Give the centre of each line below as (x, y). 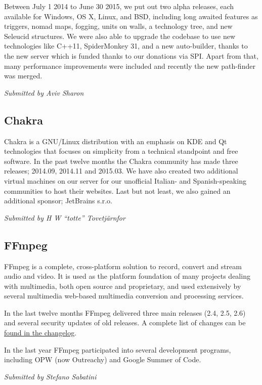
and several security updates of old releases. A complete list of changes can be (125, 323)
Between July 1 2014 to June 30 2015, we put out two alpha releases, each (119, 6)
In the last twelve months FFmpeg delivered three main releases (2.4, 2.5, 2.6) (125, 312)
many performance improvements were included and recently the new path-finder (130, 66)
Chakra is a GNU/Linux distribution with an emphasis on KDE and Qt (116, 141)
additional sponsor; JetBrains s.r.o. (58, 201)
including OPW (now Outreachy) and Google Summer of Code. (103, 359)
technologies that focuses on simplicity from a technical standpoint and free (121, 151)
